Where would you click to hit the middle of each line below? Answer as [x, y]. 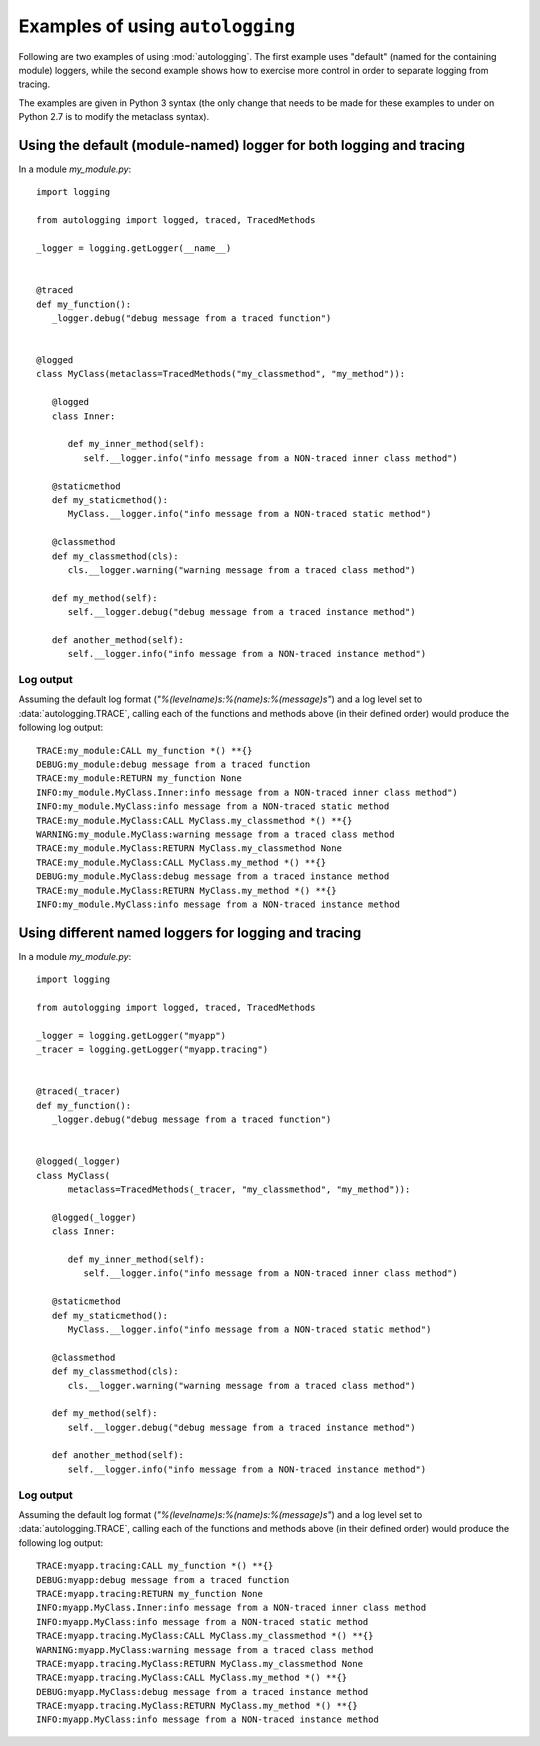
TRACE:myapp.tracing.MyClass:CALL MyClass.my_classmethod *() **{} [205, 1636]
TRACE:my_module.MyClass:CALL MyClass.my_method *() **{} [181, 862]
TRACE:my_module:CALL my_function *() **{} [144, 750]
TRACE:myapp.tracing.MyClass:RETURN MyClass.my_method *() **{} [197, 1706]
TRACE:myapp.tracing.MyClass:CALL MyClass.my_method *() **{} [192, 1678]
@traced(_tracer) [78, 1091]
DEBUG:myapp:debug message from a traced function [163, 1579]
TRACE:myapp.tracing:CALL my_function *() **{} [155, 1566]
